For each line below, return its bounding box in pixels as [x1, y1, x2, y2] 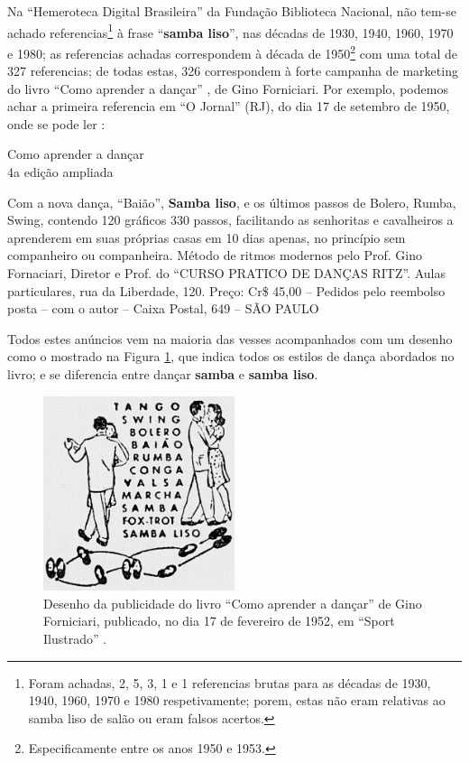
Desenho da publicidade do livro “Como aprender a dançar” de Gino [43, 593, 422, 612]
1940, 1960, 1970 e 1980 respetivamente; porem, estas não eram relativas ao [28, 691, 446, 710]
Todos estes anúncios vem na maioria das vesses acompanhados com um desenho [7, 329, 453, 348]
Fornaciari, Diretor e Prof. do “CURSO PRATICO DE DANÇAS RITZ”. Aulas [7, 264, 446, 283]
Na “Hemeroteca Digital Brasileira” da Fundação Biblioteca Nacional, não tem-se [7, 2, 457, 20]
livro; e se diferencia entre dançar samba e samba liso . [7, 365, 318, 383]
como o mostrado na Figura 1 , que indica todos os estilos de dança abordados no [7, 347, 455, 366]
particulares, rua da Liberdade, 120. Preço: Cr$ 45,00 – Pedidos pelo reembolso [7, 281, 446, 300]
